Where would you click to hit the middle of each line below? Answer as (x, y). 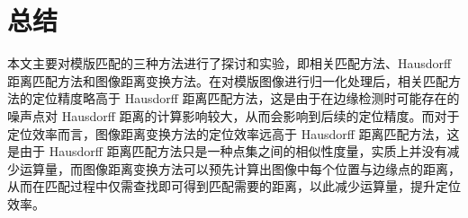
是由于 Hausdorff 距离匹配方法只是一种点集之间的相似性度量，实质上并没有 (227, 151)
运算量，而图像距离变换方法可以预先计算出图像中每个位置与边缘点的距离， (240, 168)
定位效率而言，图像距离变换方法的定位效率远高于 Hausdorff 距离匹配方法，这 (234, 133)
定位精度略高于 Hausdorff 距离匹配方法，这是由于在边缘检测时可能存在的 (246, 98)
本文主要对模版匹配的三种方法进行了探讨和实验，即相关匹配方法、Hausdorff (229, 63)
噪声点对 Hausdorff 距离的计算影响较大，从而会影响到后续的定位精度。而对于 (234, 115)
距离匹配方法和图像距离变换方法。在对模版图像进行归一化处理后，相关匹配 (228, 80)
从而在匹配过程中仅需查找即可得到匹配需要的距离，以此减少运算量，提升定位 (234, 186)
